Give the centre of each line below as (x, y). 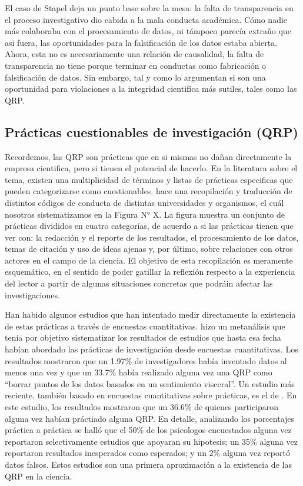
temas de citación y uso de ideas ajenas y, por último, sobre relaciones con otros (149, 249)
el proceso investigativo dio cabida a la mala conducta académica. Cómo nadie (146, 19)
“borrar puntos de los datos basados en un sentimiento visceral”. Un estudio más (150, 383)
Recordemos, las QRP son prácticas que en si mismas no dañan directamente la (148, 156)
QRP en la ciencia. (39, 476)
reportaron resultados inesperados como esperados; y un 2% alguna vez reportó (147, 453)
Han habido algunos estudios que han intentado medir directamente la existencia (150, 314)
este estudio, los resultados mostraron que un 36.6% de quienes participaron (142, 407)
